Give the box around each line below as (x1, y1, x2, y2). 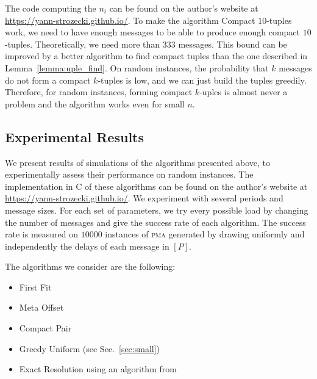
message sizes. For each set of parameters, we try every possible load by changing (5, 203, 308, 216)
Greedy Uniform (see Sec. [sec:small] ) (19, 342, 160, 355)
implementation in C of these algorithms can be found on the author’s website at (5, 179, 308, 192)
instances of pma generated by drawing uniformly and (105, 228, 305, 240)
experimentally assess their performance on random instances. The (5, 168, 254, 181)
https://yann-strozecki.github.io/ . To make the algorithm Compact (5, 13, 255, 26)
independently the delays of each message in (5, 239, 169, 252)
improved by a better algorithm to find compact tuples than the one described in (5, 49, 308, 62)
